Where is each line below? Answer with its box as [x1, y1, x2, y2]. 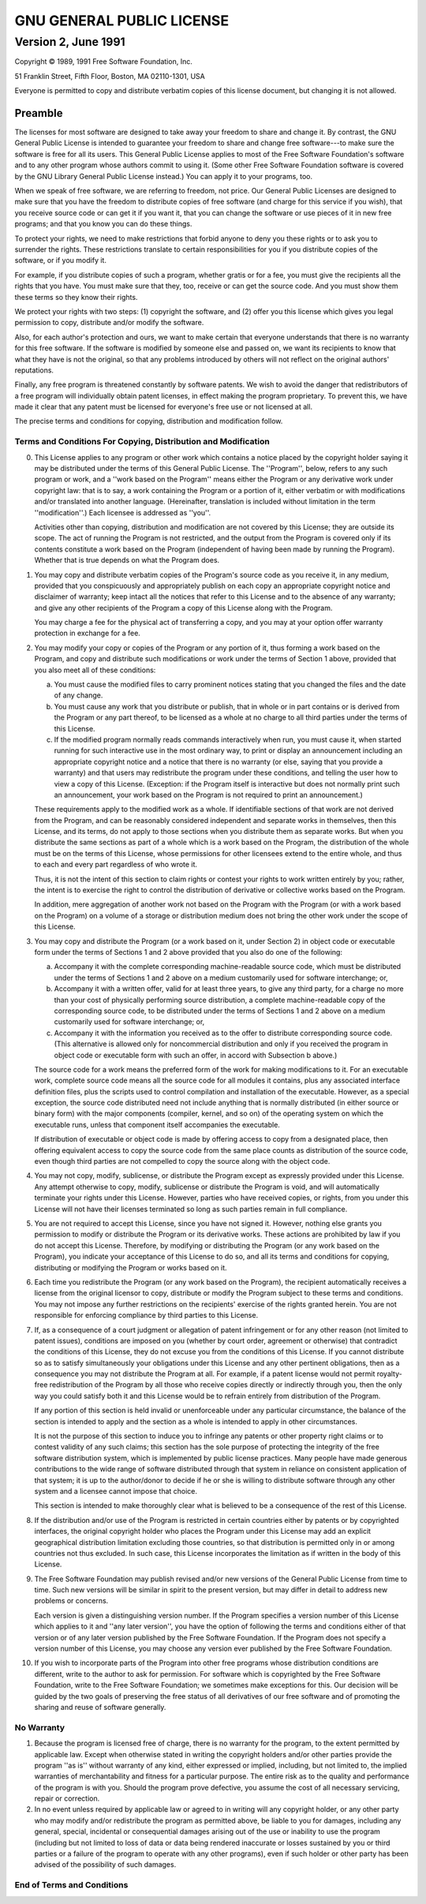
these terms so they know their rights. [14, 292, 138, 301]
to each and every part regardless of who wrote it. [34, 860, 197, 870]
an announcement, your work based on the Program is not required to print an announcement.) [54, 790, 363, 799]
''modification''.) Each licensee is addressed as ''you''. [34, 507, 211, 517]
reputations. [14, 365, 54, 375]
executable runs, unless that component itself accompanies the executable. [34, 1120, 280, 1129]
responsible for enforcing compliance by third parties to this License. [34, 1311, 259, 1320]
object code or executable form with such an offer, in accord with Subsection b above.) [54, 1050, 338, 1060]
